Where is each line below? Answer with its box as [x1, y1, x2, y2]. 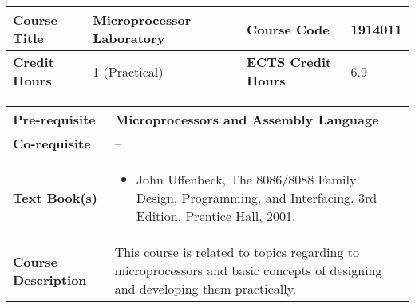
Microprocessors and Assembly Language [114, 110, 379, 128]
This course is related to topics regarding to [114, 243, 359, 261]
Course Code [246, 19, 330, 38]
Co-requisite [13, 134, 91, 152]
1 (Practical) [93, 61, 164, 81]
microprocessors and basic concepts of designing [114, 261, 382, 279]
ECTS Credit [246, 53, 332, 71]
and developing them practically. [114, 279, 297, 298]
